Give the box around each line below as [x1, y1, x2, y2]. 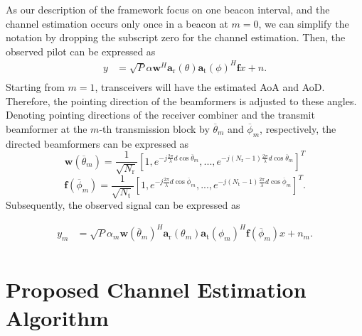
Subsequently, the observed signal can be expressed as [6, 197, 240, 212]
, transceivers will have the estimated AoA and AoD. [95, 79, 325, 94]
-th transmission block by [99, 121, 210, 136]
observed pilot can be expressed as [6, 43, 156, 58]
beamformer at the [6, 121, 87, 136]
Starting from [6, 79, 65, 94]
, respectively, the [260, 121, 336, 136]
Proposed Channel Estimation [6, 275, 307, 304]
